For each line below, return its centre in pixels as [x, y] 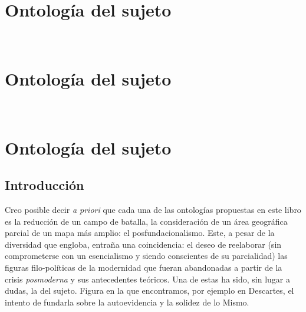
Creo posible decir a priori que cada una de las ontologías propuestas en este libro [153, 210]
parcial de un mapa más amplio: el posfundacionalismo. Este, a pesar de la [140, 233]
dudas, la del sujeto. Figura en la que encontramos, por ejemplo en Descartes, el [149, 290]
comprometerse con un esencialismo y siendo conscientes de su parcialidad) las [146, 256]
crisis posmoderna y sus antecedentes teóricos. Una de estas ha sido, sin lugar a [148, 279]
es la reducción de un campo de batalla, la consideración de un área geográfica [146, 221]
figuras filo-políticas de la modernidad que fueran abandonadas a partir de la [144, 267]
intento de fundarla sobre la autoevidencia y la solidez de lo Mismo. [127, 302]
